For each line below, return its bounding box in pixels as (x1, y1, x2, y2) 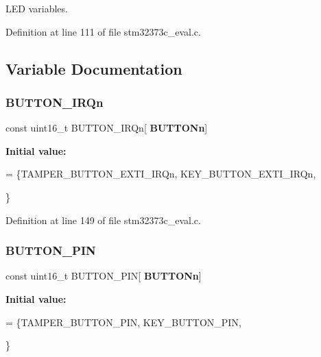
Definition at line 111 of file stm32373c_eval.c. (5, 24, 201, 38)
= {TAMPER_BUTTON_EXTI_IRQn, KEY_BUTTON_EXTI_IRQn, (5, 167, 316, 181)
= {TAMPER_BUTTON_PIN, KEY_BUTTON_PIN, (5, 315, 241, 329)
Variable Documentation (5, 58, 182, 79)
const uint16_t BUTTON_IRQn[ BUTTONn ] (5, 121, 208, 135)
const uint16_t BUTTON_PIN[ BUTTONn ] (5, 269, 202, 283)
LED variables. (5, 1, 68, 15)
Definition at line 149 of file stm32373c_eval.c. (5, 212, 201, 227)
